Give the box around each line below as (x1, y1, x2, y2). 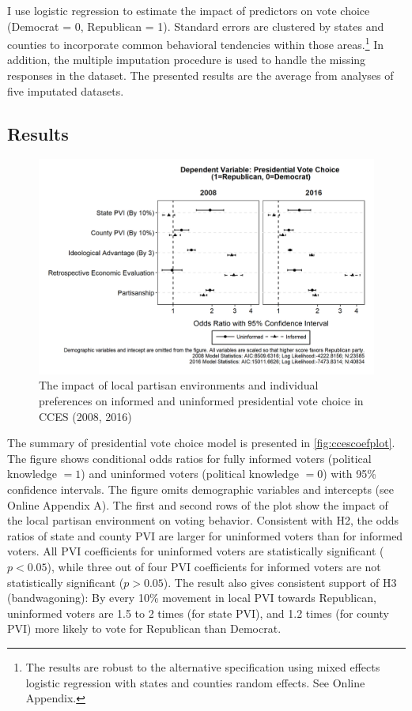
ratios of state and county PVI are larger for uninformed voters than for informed (7, 527, 403, 544)
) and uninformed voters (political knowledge (81, 465, 299, 482)
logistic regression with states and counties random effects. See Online (25, 674, 365, 690)
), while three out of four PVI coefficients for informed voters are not (47, 559, 381, 574)
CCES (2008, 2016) (39, 408, 132, 424)
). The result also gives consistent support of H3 (163, 574, 397, 590)
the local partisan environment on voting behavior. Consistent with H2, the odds (7, 512, 399, 529)
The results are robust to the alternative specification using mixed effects (25, 658, 380, 675)
